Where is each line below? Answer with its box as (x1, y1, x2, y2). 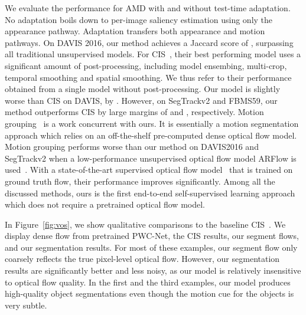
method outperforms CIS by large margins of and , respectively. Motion (5, 106, 264, 118)
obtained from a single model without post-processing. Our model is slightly (5, 83, 281, 95)
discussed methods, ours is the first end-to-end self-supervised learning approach (5, 186, 295, 199)
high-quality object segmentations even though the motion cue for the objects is (5, 287, 294, 300)
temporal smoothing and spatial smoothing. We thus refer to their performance (5, 71, 292, 83)
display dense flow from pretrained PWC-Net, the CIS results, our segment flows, (5, 229, 299, 242)
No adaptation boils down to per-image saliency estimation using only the (5, 13, 273, 25)
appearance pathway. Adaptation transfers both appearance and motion (5, 25, 265, 37)
